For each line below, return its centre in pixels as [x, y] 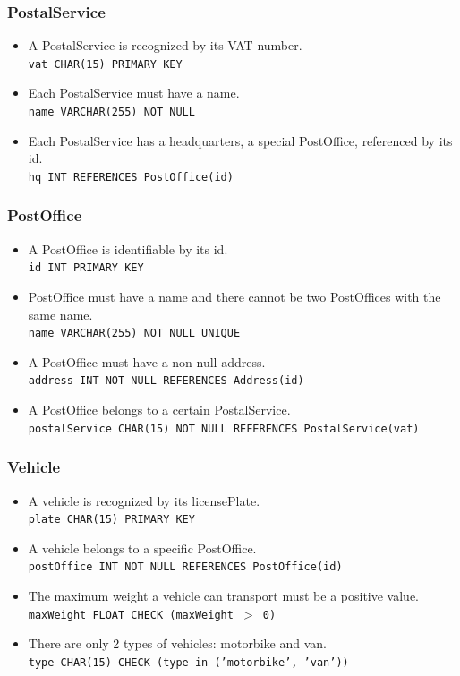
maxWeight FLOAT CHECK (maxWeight [131, 615]
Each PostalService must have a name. [134, 93]
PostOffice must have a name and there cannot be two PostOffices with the [234, 297]
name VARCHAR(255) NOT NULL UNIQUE [134, 334]
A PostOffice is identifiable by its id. [128, 248]
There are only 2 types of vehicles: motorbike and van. [177, 643]
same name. [60, 314]
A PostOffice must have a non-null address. [147, 361]
